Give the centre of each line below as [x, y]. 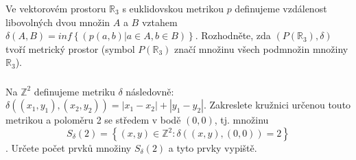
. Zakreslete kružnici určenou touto [277, 105]
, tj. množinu [241, 120]
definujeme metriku [74, 91]
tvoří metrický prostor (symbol [70, 48]
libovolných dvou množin [58, 22]
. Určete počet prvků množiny [69, 148]
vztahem [159, 22]
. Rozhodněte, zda [233, 35]
